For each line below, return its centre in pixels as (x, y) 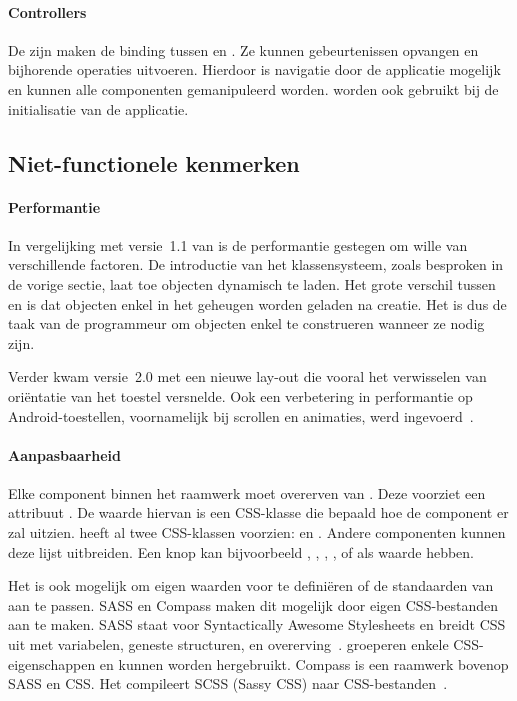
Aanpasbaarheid (65, 454)
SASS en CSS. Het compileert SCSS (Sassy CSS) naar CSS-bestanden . (228, 683)
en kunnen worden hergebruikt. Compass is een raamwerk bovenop (304, 663)
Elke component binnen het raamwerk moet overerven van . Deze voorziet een (247, 492)
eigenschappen (52, 663)
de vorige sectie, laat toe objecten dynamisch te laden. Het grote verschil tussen (252, 283)
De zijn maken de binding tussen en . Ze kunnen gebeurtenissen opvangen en (243, 49)
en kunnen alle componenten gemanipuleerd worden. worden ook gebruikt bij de (253, 88)
